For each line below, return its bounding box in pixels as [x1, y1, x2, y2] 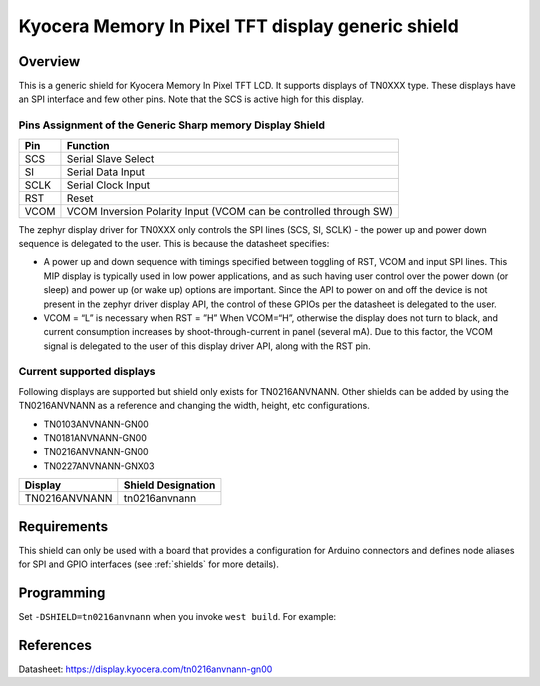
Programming [18, 584, 106, 601]
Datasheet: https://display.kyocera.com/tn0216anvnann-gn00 [18, 663, 273, 675]
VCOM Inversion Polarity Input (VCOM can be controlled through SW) [66, 204, 394, 218]
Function [66, 138, 110, 152]
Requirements [18, 518, 109, 535]
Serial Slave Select [66, 151, 155, 165]
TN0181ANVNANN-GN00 [43, 432, 147, 444]
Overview [18, 53, 81, 70]
